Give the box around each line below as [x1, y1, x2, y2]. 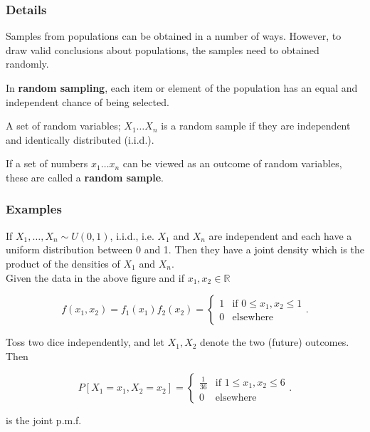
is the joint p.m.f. [6, 413, 82, 428]
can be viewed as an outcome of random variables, [122, 156, 342, 171]
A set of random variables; [6, 118, 121, 133]
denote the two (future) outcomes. [200, 334, 349, 349]
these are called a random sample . [6, 169, 164, 184]
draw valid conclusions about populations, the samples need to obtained [6, 42, 319, 57]
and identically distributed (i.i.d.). [6, 132, 154, 147]
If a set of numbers [6, 156, 88, 171]
